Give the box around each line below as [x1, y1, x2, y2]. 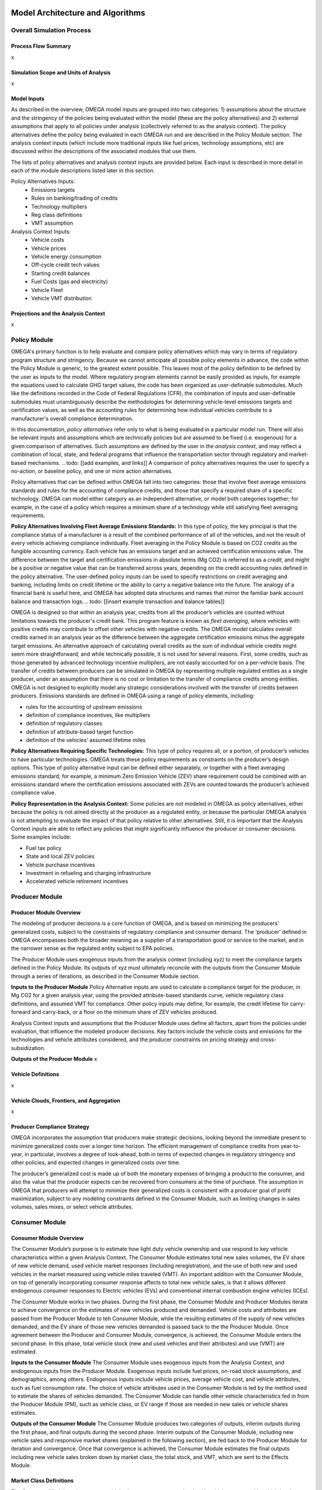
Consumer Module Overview [11, 1234, 84, 1241]
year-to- [280, 1142, 301, 1150]
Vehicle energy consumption [31, 253, 102, 260]
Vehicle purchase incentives [26, 861, 95, 868]
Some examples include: [11, 833, 72, 840]
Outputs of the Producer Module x [11, 1056, 98, 1063]
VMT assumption [31, 219, 73, 226]
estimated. [11, 1348, 37, 1355]
